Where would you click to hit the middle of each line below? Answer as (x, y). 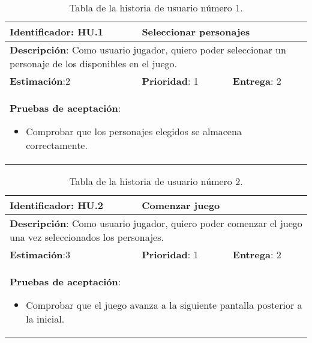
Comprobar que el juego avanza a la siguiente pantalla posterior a (164, 305)
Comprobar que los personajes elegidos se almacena (134, 131)
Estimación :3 (40, 254)
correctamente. (57, 145)
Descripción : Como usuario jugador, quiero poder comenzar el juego (156, 223)
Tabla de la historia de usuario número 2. (156, 181)
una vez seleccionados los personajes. (87, 237)
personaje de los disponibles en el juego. (94, 63)
